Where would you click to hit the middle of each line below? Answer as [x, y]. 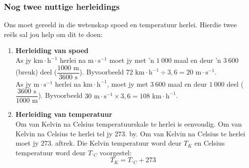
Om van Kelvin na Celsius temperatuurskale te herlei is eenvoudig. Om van [129, 123]
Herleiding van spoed [52, 50]
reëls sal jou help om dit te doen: [53, 34]
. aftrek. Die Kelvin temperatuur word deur [116, 143]
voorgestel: [115, 152]
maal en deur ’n [197, 60]
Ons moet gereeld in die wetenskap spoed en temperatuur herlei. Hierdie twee [120, 25]
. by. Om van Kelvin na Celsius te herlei [185, 133]
